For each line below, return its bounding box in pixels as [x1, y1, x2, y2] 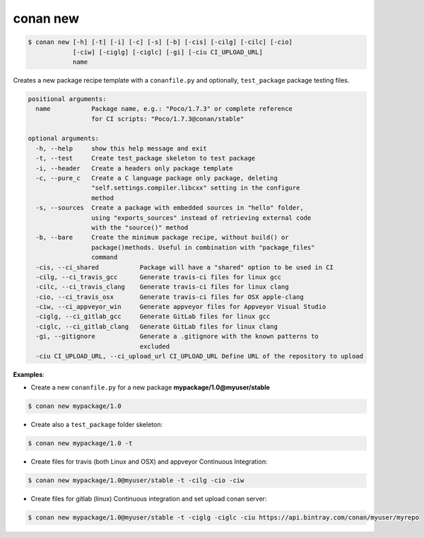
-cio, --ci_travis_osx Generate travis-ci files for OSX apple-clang [35, 293, 304, 300]
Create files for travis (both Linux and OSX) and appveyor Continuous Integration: [30, 457, 268, 466]
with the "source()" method [90, 223, 189, 231]
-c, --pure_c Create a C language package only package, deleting [35, 174, 278, 182]
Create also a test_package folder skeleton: [30, 421, 163, 429]
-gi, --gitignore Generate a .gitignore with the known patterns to [35, 332, 319, 341]
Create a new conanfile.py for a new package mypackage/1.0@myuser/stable [30, 383, 270, 392]
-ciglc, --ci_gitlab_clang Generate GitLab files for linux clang [35, 322, 278, 330]
